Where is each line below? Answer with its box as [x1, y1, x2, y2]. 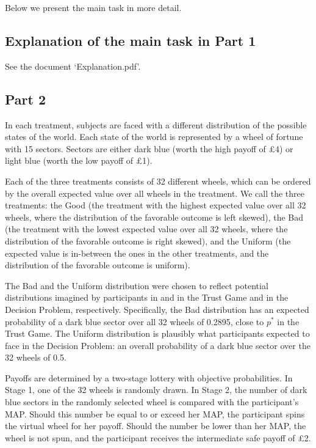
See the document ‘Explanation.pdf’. [5, 59, 141, 72]
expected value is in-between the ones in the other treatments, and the [5, 246, 269, 259]
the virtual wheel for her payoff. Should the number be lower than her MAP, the [5, 419, 306, 432]
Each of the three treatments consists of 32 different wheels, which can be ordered [5, 174, 311, 187]
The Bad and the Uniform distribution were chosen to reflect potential [5, 279, 268, 292]
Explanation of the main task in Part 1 [5, 31, 256, 50]
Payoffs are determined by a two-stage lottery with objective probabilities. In [5, 371, 293, 384]
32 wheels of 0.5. [5, 351, 66, 364]
